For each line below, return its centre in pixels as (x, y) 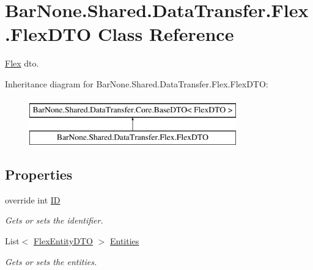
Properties (39, 174)
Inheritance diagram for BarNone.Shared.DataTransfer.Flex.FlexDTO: (137, 83)
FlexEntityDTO (63, 241)
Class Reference (166, 34)
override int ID (33, 199)
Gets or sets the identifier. (54, 220)
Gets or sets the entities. (51, 261)
